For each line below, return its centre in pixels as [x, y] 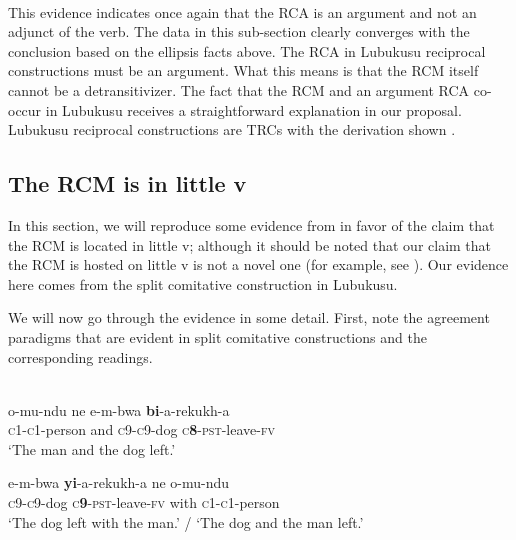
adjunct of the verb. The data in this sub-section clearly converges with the [239, 31]
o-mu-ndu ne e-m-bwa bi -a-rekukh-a [119, 409]
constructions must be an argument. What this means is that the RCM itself [243, 70]
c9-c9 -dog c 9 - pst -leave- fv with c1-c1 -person [144, 502]
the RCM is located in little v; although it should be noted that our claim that [250, 244]
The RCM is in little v [127, 183]
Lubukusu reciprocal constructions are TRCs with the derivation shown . [232, 129]
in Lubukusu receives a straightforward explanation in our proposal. [253, 109]
